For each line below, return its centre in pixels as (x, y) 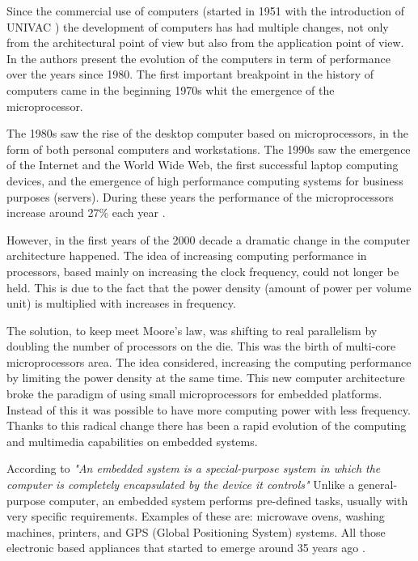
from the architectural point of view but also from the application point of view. (205, 42)
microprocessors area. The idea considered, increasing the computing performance (209, 361)
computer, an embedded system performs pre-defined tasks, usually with (228, 500)
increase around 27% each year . (86, 212)
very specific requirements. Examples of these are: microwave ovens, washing (196, 516)
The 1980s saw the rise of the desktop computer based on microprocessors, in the (207, 133)
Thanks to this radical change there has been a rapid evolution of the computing (207, 425)
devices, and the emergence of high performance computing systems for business (205, 180)
